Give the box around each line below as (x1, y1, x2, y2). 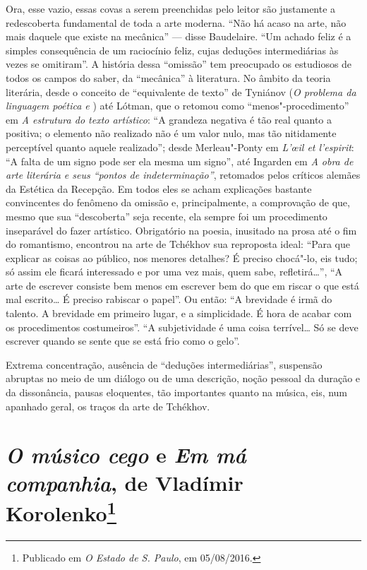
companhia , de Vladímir (6, 468, 243, 497)
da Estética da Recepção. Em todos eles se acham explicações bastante (6, 181, 312, 196)
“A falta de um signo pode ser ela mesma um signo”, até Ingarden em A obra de (6, 153, 354, 168)
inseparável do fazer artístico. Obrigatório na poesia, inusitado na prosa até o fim (6, 222, 357, 237)
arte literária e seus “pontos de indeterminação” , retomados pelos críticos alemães (6, 167, 361, 182)
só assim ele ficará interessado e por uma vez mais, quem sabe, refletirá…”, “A (6, 264, 343, 279)
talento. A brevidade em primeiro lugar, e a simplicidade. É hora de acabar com (6, 306, 352, 321)
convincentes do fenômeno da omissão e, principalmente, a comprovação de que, (6, 195, 350, 210)
